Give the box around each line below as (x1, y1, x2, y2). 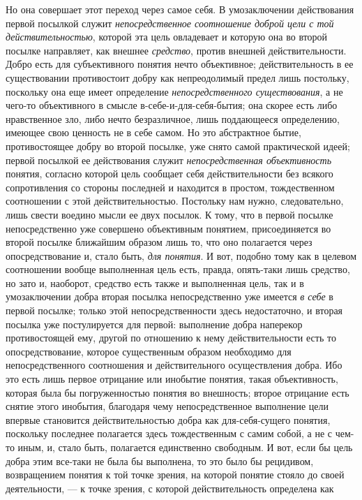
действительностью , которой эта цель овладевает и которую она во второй (6, 29, 328, 44)
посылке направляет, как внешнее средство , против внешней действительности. (6, 43, 347, 57)
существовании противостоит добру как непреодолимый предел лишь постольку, (6, 70, 349, 84)
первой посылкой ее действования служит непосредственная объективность (6, 152, 332, 167)
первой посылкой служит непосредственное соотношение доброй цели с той (6, 15, 334, 30)
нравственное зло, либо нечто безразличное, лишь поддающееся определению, (6, 111, 340, 126)
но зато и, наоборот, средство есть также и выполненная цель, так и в (6, 275, 304, 290)
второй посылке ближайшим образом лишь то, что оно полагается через (6, 235, 312, 249)
